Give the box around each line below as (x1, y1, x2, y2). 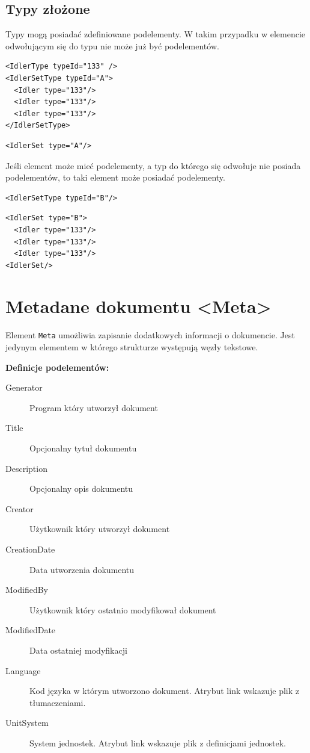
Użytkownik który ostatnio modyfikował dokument (29, 603, 216, 616)
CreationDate (5, 543, 55, 556)
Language (5, 664, 41, 677)
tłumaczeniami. (29, 696, 86, 708)
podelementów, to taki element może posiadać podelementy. (5, 171, 225, 184)
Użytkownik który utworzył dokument (29, 522, 170, 535)
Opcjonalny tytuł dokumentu (29, 442, 137, 454)
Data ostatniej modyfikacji (29, 643, 127, 656)
